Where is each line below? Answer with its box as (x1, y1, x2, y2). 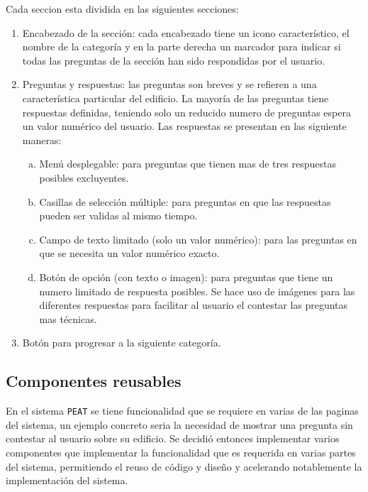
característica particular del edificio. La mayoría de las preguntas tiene (22, 90, 329, 105)
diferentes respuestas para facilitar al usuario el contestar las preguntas (39, 297, 348, 312)
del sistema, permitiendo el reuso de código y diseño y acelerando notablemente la (6, 459, 362, 474)
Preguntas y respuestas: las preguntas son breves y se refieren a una (22, 77, 317, 92)
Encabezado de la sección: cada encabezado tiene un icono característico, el (22, 25, 350, 40)
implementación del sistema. (6, 473, 128, 488)
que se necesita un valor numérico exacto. (39, 246, 220, 261)
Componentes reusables (6, 370, 182, 392)
